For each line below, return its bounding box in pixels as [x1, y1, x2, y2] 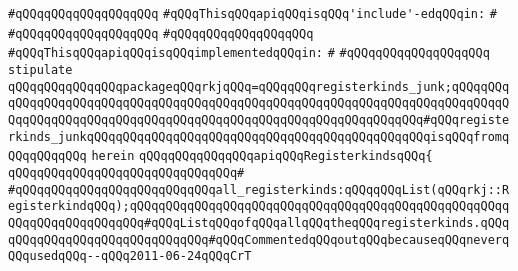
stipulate [8, 62, 73, 77]
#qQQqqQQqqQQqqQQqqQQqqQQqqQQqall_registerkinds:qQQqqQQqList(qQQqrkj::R [8, 182, 510, 197]
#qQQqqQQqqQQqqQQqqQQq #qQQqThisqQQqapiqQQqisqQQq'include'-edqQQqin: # [8, 7, 498, 21]
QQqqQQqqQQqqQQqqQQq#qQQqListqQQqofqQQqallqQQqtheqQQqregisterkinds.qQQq [8, 215, 510, 230]
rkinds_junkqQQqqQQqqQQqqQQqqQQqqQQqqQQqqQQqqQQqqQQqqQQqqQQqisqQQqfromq [8, 129, 510, 144]
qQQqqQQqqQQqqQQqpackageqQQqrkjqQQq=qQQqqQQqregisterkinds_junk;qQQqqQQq [8, 79, 510, 94]
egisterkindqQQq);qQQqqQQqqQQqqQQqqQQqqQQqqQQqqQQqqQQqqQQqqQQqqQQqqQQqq [8, 199, 510, 214]
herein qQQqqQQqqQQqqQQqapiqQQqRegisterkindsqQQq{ [91, 149, 433, 164]
